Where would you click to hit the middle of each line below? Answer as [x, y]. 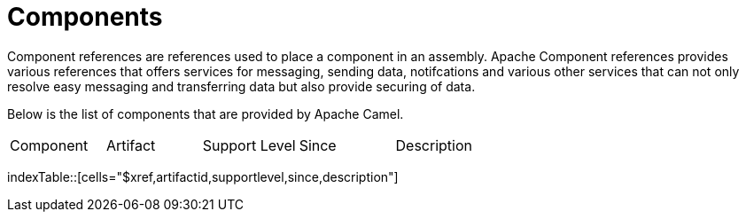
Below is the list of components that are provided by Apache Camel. [206, 113]
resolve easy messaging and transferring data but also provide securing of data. [241, 86]
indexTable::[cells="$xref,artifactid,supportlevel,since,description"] [203, 176]
